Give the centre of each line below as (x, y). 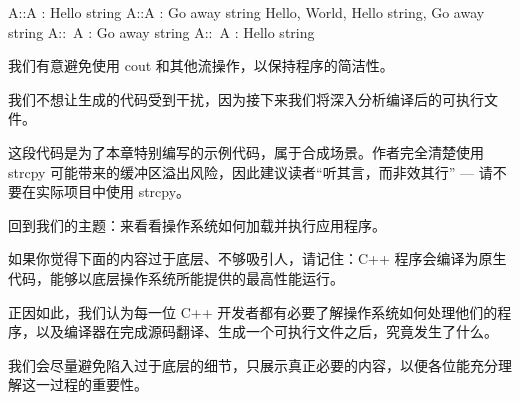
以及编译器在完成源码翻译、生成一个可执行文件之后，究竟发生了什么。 (266, 331)
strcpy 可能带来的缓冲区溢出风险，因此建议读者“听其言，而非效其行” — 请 (250, 171)
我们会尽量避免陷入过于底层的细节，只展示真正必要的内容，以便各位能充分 (253, 364)
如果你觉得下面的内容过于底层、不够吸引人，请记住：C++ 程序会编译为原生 (257, 258)
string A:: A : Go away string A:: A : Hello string (161, 31)
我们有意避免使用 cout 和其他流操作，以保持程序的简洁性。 (201, 65)
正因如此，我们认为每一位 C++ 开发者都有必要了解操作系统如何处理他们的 (253, 311)
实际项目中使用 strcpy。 (113, 191)
